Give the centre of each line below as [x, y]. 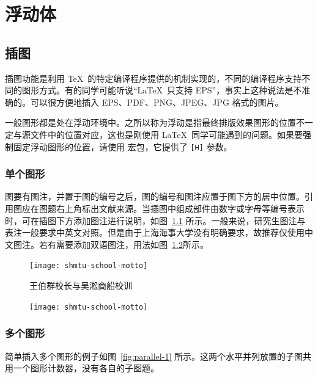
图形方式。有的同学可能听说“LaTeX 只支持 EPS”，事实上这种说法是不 [162, 90]
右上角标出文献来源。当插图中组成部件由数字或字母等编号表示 [180, 209]
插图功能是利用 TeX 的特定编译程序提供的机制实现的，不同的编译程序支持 [153, 78]
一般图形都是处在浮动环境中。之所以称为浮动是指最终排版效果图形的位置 [150, 122]
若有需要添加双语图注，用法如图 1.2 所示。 [124, 244]
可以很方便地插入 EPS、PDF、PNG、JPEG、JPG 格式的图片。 [157, 102]
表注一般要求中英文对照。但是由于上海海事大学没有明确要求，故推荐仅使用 [155, 232]
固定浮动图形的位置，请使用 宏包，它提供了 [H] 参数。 [123, 146]
